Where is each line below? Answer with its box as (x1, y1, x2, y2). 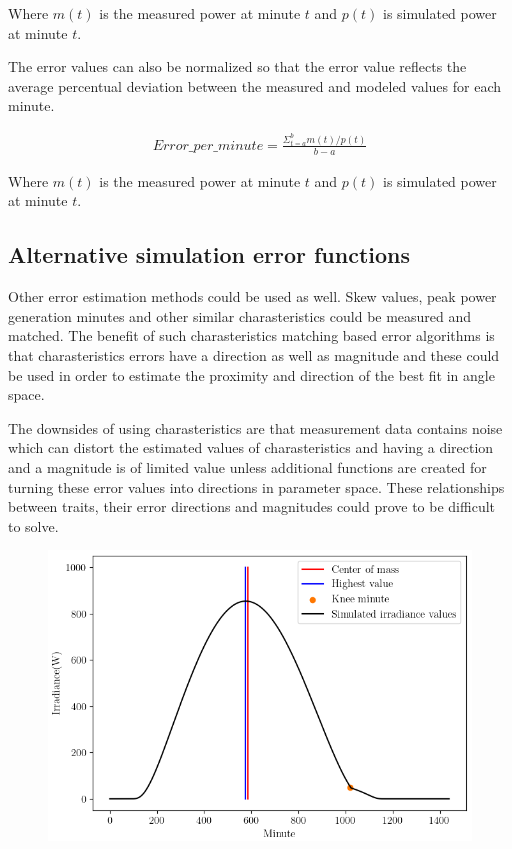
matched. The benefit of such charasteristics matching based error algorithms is (8, 325, 495, 346)
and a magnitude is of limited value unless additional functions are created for (8, 456, 487, 477)
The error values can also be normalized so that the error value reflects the (8, 56, 467, 77)
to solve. (8, 515, 59, 536)
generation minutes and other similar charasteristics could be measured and (8, 305, 472, 326)
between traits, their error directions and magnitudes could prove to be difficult (8, 496, 496, 517)
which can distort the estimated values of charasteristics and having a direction (8, 437, 494, 458)
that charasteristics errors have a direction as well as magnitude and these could (8, 344, 500, 365)
